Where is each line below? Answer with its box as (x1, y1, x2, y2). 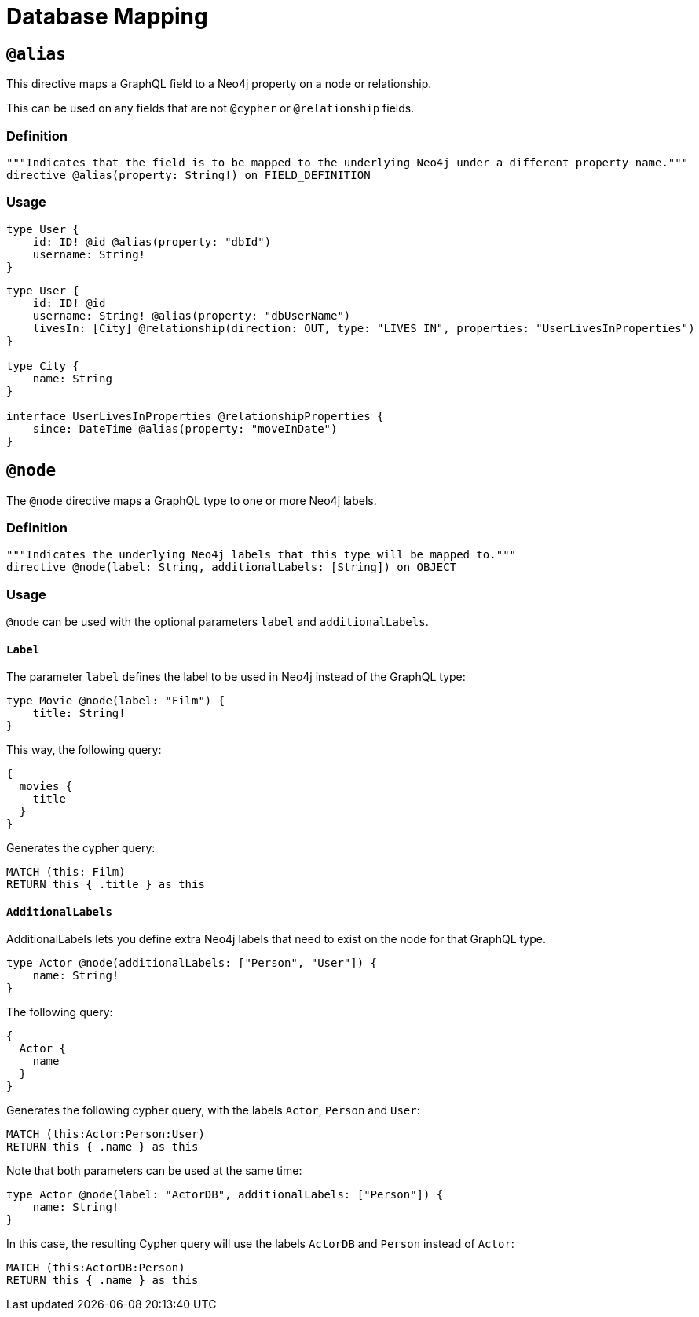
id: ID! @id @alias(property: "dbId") (32, 235, 272, 248)
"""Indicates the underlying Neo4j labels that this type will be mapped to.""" (6, 548, 517, 562)
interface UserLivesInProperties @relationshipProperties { (6, 409, 384, 423)
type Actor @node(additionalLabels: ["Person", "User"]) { (6, 957, 378, 970)
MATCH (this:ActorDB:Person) (6, 1261, 185, 1275)
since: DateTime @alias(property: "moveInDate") (32, 422, 338, 435)
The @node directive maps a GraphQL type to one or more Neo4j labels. (6, 493, 377, 507)
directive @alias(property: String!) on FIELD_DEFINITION (6, 168, 371, 181)
